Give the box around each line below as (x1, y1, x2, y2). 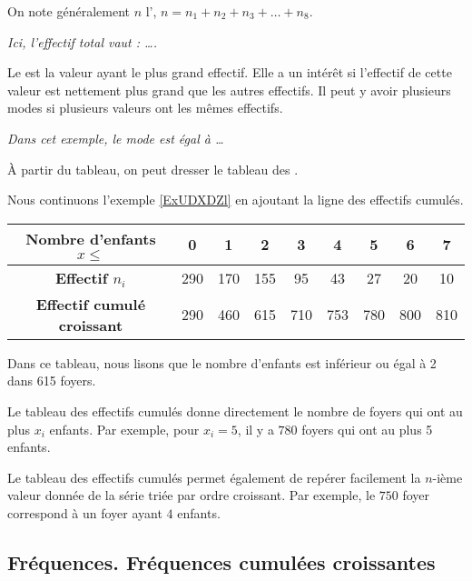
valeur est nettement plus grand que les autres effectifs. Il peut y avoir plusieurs (7, 80, 451, 99)
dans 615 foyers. (7, 371, 96, 390)
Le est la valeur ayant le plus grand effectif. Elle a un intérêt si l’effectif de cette (7, 63, 452, 82)
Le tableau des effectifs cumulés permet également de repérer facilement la (7, 467, 421, 486)
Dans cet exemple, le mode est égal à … (7, 128, 224, 147)
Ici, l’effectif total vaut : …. (7, 32, 157, 51)
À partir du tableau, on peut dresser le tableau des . (7, 159, 299, 178)
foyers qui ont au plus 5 (301, 419, 433, 438)
